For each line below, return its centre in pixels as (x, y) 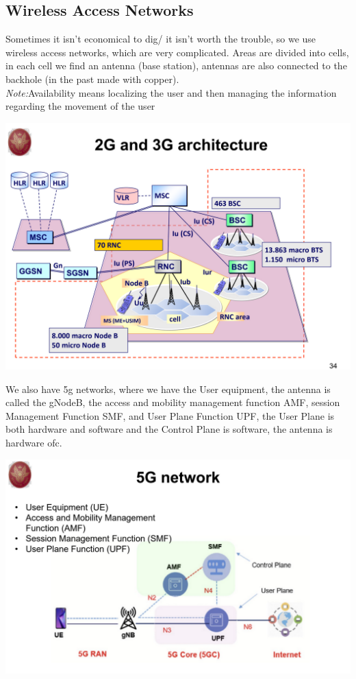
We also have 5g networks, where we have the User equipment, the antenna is (168, 389)
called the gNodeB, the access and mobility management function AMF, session (173, 402)
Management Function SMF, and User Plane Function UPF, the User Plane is (170, 415)
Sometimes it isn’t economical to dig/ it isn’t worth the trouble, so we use (161, 39)
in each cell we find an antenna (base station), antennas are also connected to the (176, 65)
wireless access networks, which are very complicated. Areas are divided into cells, (177, 52)
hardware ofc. (34, 443)
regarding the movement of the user (80, 106)
